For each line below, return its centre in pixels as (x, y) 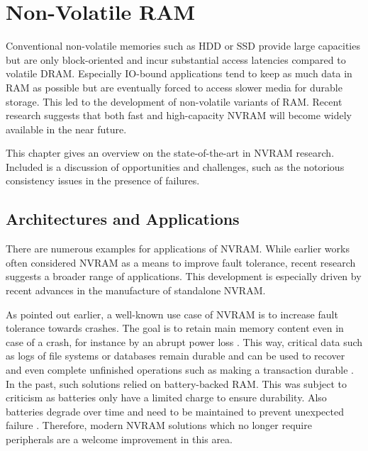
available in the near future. (66, 129)
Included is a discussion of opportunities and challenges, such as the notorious (175, 166)
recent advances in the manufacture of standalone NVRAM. (136, 290)
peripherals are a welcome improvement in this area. (119, 439)
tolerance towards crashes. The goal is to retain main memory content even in (175, 328)
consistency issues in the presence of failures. (103, 180)
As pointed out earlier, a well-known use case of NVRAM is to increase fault (172, 314)
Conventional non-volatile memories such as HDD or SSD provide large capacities (183, 46)
